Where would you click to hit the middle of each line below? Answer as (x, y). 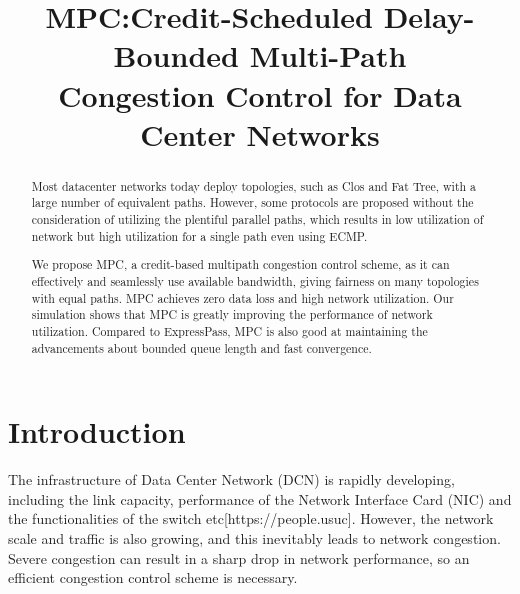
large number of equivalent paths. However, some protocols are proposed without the (252, 202)
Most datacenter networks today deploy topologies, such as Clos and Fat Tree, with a (254, 185)
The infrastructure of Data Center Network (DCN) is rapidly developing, (231, 479)
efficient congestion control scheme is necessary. (153, 577)
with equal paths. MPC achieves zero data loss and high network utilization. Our (242, 297)
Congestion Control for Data (260, 94)
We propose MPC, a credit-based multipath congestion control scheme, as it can (240, 264)
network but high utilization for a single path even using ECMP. (199, 235)
